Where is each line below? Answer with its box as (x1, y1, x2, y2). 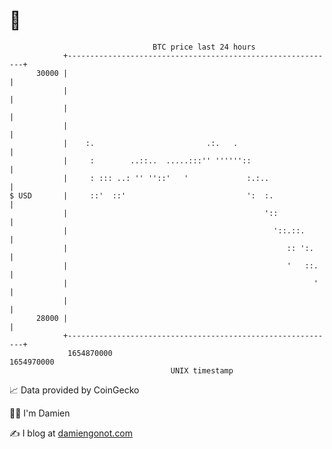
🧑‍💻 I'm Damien (9, 407, 71, 419)
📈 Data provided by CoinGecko (9, 384, 140, 396)
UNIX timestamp (170, 365, 234, 376)
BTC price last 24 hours (152, 42, 256, 52)
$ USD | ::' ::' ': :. (9, 190, 274, 201)
